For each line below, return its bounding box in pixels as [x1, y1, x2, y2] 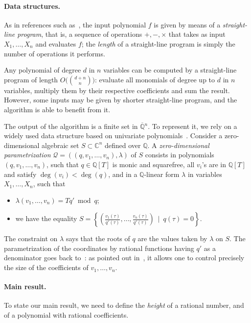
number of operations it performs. [4, 48, 105, 58]
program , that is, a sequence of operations [17, 29, 142, 39]
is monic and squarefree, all [112, 159, 195, 169]
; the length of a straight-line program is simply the [81, 38, 235, 49]
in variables [187, 169, 222, 179]
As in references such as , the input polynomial [4, 19, 146, 29]
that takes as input [168, 29, 226, 39]
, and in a [108, 169, 137, 179]
